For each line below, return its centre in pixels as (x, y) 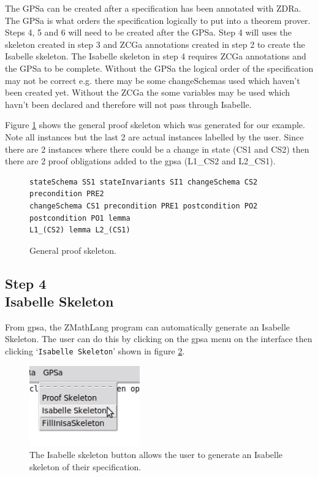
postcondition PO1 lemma (80, 218)
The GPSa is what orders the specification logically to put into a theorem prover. (158, 20)
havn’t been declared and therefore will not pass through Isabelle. (128, 104)
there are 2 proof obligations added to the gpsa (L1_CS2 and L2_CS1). (140, 161)
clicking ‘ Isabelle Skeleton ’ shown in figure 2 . (95, 351)
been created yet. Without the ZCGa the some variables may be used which (148, 92)
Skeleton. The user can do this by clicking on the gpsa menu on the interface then (159, 339)
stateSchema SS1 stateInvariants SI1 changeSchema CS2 (144, 182)
